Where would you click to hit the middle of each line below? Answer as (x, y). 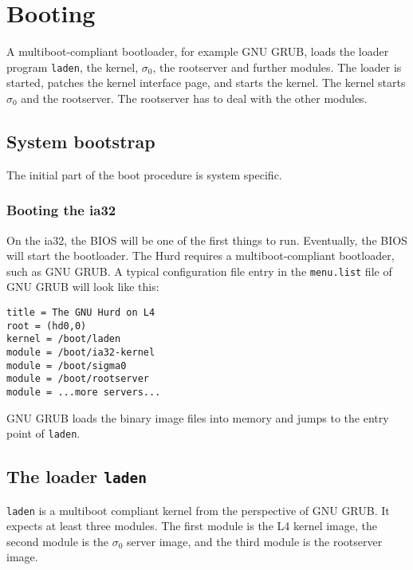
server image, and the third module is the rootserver (255, 541)
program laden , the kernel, (73, 67)
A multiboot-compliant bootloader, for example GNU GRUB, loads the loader (198, 51)
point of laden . (43, 433)
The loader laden (77, 476)
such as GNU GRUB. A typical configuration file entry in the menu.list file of (199, 271)
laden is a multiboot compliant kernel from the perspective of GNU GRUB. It (198, 510)
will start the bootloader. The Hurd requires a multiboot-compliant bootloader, (201, 256)
